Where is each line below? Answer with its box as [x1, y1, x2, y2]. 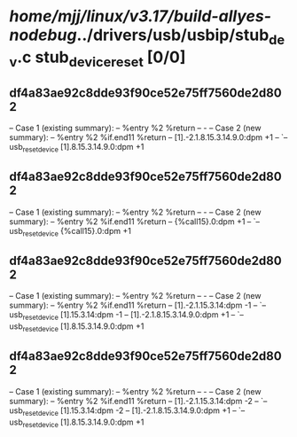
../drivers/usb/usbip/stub [76, 25, 270, 45]
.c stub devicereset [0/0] [17, 47, 186, 70]
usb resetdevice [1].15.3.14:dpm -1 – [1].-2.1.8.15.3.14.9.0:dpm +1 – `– [9, 309, 244, 323]
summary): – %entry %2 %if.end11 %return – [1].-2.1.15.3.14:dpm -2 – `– [9, 395, 268, 406]
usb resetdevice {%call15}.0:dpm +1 [9, 225, 131, 238]
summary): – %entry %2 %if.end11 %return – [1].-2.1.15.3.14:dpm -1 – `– [9, 300, 266, 311]
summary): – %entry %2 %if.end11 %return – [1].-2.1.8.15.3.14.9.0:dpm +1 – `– [9, 132, 288, 143]
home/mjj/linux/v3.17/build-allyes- [9, 6, 272, 27]
